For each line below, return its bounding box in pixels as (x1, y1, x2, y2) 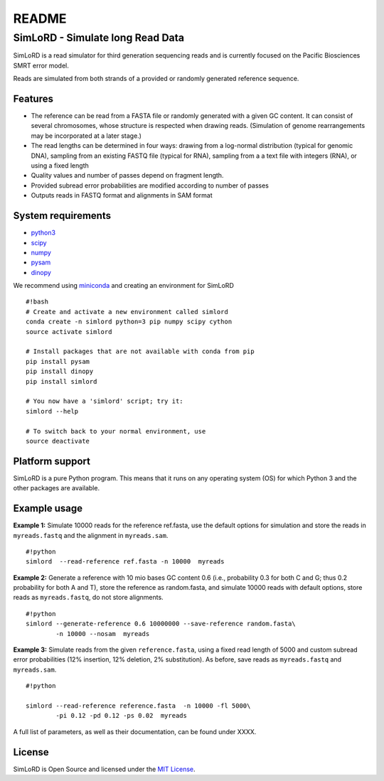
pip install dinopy (26, 367, 94, 376)
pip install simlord (26, 377, 97, 385)
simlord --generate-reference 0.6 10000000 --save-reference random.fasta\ (26, 620, 296, 628)
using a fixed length (31, 161, 89, 170)
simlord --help (26, 407, 79, 415)
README (13, 11, 67, 26)
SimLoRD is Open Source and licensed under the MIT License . (13, 765, 196, 773)
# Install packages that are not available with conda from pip (26, 348, 255, 355)
